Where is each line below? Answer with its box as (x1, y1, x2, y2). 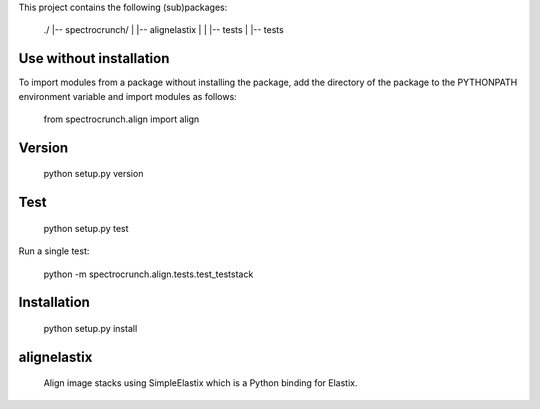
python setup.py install (43, 323, 138, 335)
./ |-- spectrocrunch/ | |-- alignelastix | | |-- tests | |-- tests (43, 24, 284, 36)
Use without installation (18, 50, 170, 67)
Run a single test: (18, 245, 90, 257)
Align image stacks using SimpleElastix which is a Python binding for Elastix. (43, 377, 358, 389)
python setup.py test (43, 222, 129, 234)
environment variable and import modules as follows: (18, 90, 237, 102)
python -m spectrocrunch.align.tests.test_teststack (43, 268, 254, 280)
